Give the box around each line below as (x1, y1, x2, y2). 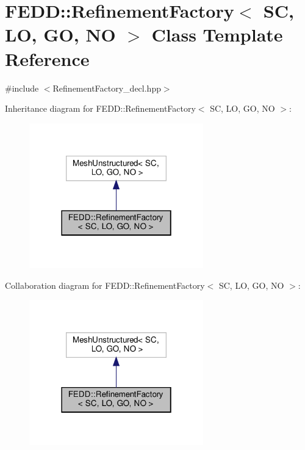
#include (5, 81, 39, 94)
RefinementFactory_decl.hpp (52, 81, 161, 94)
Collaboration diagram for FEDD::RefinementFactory (5, 278, 205, 291)
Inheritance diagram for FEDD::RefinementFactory (5, 102, 196, 115)
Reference (5, 46, 90, 71)
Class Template (151, 22, 283, 47)
